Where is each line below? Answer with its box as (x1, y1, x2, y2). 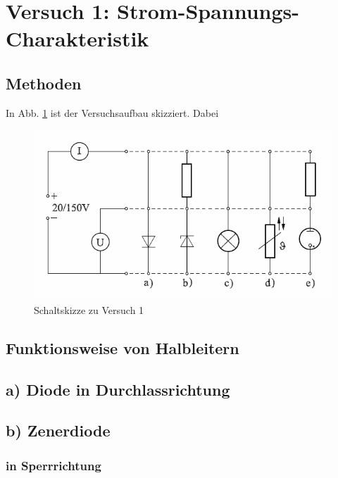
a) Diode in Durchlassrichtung (6, 378, 230, 400)
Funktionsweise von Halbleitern (6, 337, 239, 358)
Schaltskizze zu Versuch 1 (34, 302, 144, 317)
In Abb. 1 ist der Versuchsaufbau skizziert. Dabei (6, 105, 219, 120)
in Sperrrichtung (6, 456, 101, 474)
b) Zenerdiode (6, 420, 111, 441)
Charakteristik (6, 24, 149, 53)
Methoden (6, 72, 82, 94)
